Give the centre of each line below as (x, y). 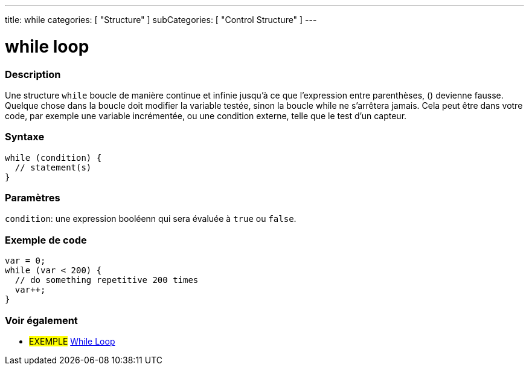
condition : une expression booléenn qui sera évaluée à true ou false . (151, 219)
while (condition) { (53, 157)
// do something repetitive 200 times (107, 280)
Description (33, 74)
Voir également (41, 320)
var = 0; (25, 261)
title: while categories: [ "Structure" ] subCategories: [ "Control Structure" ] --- (161, 20)
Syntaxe (25, 137)
